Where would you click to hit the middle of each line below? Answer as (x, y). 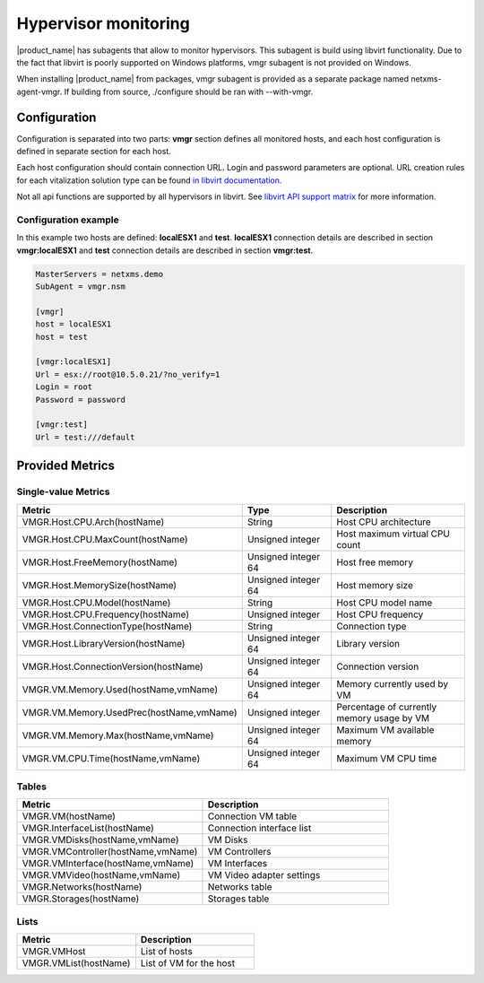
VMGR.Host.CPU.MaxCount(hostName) (105, 539)
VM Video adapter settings (264, 875)
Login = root (64, 387)
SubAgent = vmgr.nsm (80, 287)
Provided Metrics (66, 466)
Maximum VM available (385, 729)
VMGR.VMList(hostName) (76, 963)
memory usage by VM (383, 718)
